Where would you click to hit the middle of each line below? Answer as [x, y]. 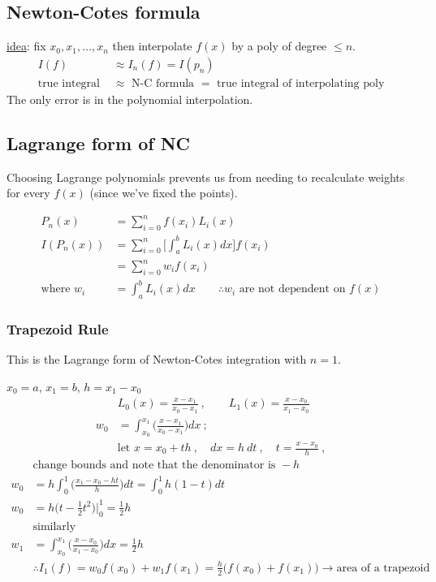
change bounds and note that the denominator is [154, 465]
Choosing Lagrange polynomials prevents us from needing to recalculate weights [206, 177]
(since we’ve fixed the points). [164, 193]
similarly [54, 526]
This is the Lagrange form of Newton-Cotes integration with [157, 359]
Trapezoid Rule [58, 329]
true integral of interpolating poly [301, 83]
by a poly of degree [279, 46]
